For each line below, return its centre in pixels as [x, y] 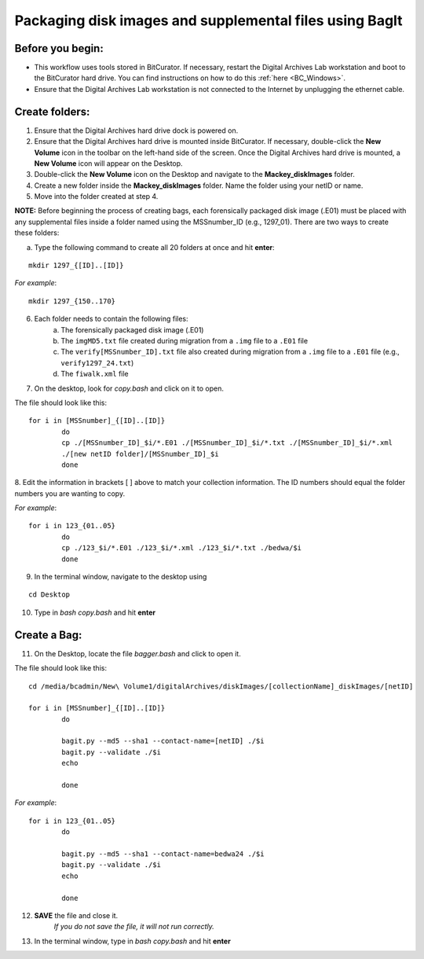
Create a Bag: [48, 635]
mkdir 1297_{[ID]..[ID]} [76, 266]
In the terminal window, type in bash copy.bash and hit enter [132, 941]
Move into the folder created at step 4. [96, 197]
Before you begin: [59, 48]
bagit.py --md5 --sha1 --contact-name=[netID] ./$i [163, 741]
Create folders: [52, 111]
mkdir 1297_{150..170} [72, 301]
